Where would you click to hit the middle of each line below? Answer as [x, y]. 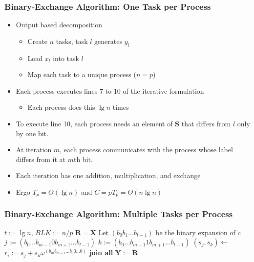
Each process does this [61, 107]
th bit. [83, 159]
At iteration [34, 150]
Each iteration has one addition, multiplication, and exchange [108, 175]
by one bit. [32, 133]
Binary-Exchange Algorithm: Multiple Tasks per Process [119, 214]
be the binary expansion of [195, 232]
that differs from [206, 123]
